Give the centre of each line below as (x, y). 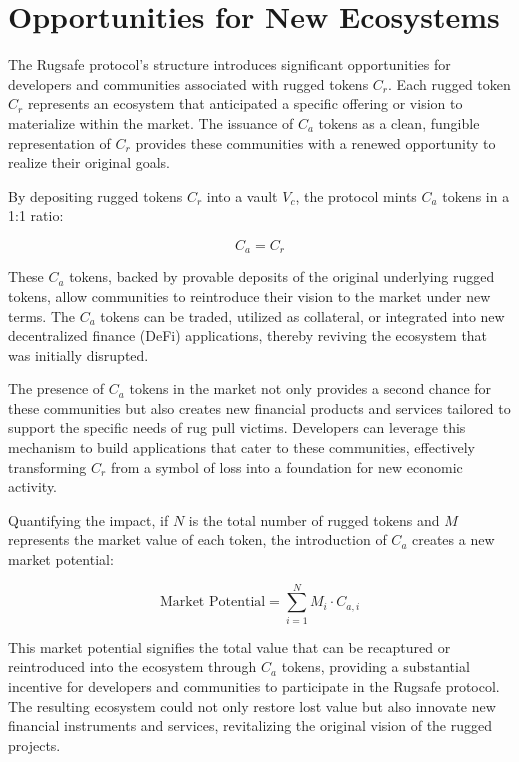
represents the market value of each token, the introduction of (197, 539)
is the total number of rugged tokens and (314, 519)
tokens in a (476, 195)
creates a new (453, 539)
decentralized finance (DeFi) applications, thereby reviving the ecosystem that (248, 335)
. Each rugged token (449, 83)
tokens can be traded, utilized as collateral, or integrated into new (302, 315)
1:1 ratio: (36, 215)
